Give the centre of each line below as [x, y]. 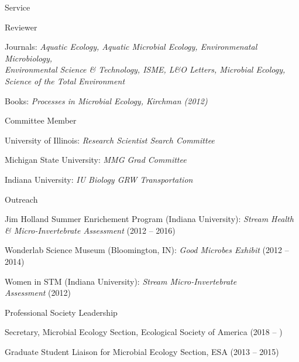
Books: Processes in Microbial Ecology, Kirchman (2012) [106, 100]
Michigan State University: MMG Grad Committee [96, 160]
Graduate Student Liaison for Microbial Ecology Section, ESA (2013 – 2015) [142, 351]
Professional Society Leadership [61, 312]
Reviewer [21, 27]
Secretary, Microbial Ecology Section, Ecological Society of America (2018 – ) [144, 332]
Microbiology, [29, 58]
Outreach [21, 199]
